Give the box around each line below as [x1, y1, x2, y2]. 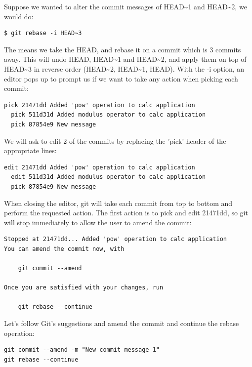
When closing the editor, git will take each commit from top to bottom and [4, 198, 233, 208]
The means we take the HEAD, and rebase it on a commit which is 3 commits [4, 44, 241, 54]
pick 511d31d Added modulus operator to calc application [11, 111, 206, 119]
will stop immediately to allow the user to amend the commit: [4, 217, 192, 227]
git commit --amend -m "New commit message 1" [4, 346, 160, 354]
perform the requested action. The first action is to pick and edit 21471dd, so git [4, 207, 248, 218]
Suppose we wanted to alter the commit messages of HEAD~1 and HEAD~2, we [4, 1, 247, 11]
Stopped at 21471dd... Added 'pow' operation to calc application [4, 236, 227, 243]
